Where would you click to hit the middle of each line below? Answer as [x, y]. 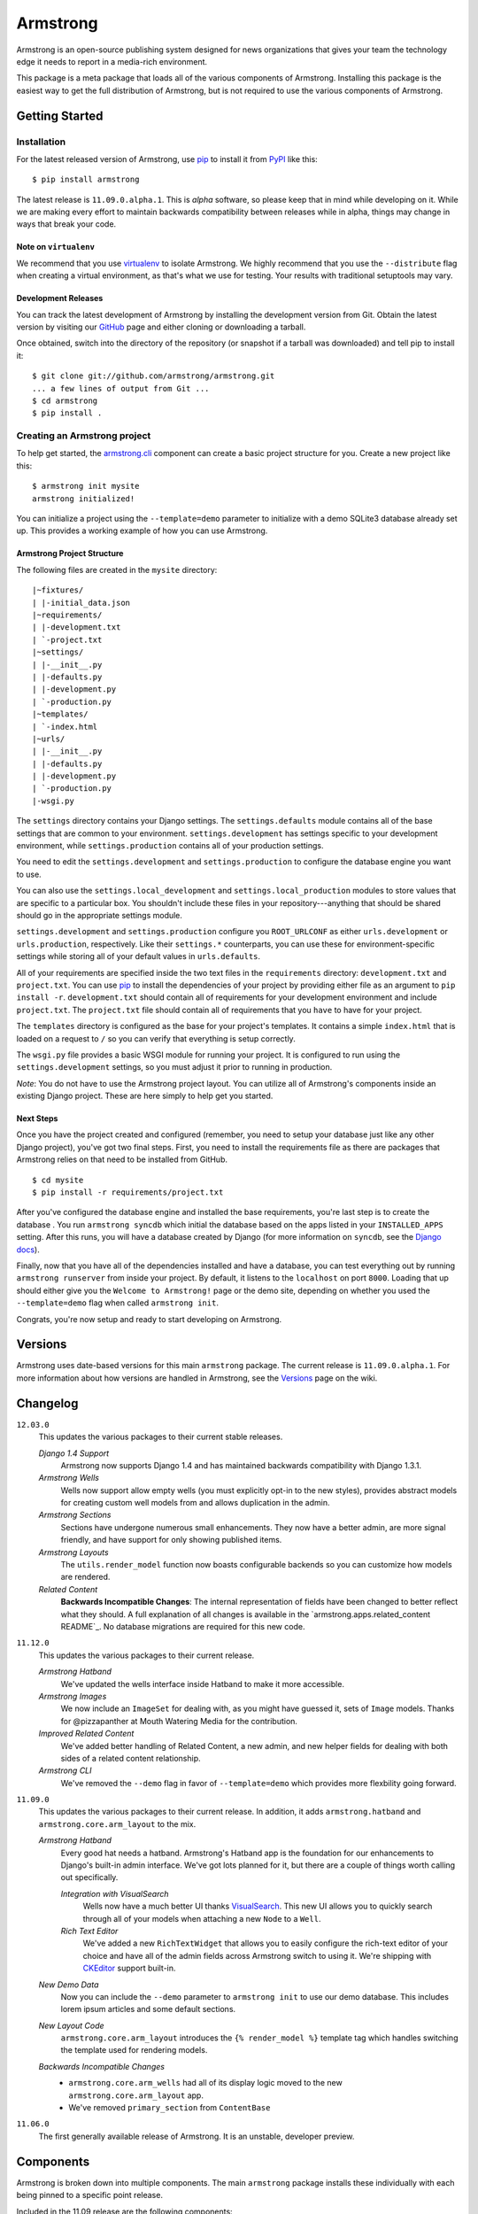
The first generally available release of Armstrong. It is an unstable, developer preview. [197, 2136]
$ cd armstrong [65, 400]
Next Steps [37, 1119]
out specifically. [89, 1877]
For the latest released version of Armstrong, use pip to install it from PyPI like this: [167, 159]
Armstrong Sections [75, 1515]
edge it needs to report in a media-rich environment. [112, 61]
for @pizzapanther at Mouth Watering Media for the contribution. [179, 1721]
